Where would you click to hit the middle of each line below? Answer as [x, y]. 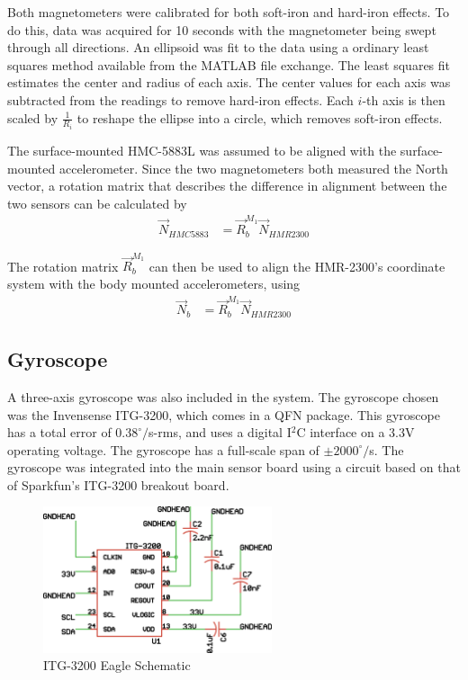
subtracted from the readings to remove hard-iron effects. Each [180, 99]
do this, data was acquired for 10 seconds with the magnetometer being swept [222, 29]
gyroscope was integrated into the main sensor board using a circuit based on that [234, 467]
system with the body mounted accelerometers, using [154, 283]
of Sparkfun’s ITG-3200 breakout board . [118, 484]
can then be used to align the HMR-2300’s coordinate [297, 266]
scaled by [33, 117]
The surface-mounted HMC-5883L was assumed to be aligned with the [202, 151]
